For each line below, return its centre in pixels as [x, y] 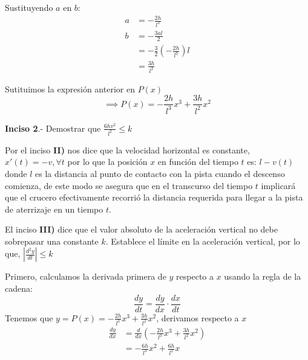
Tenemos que [29, 317]
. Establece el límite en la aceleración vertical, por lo [203, 241]
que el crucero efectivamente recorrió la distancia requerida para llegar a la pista [154, 197]
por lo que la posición [107, 162]
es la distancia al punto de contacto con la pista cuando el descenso [160, 173]
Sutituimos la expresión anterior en [70, 88]
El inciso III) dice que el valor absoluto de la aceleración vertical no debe [141, 229]
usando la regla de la [263, 276]
